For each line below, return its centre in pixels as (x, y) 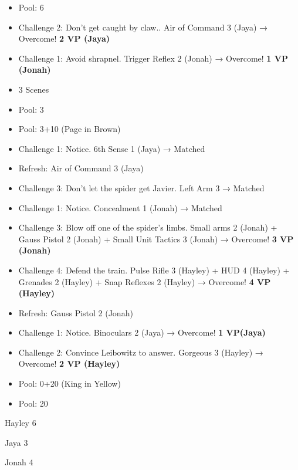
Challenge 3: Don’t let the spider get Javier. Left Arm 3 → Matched (141, 187)
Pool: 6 (31, 7)
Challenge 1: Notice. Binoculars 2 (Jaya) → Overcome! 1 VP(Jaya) (142, 332)
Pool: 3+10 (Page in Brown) (70, 129)
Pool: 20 (33, 403)
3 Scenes (34, 89)
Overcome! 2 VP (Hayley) (69, 364)
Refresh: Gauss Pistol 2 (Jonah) (76, 312)
